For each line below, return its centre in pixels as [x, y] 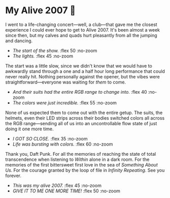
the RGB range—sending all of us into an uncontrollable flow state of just [81, 123]
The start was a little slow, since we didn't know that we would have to [79, 66]
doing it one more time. [30, 129]
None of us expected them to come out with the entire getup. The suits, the [84, 112]
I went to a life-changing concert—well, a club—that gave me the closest [81, 24]
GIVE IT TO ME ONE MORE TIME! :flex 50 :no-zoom [66, 191]
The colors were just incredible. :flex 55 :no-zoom [64, 103]
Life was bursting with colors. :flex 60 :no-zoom [63, 144]
